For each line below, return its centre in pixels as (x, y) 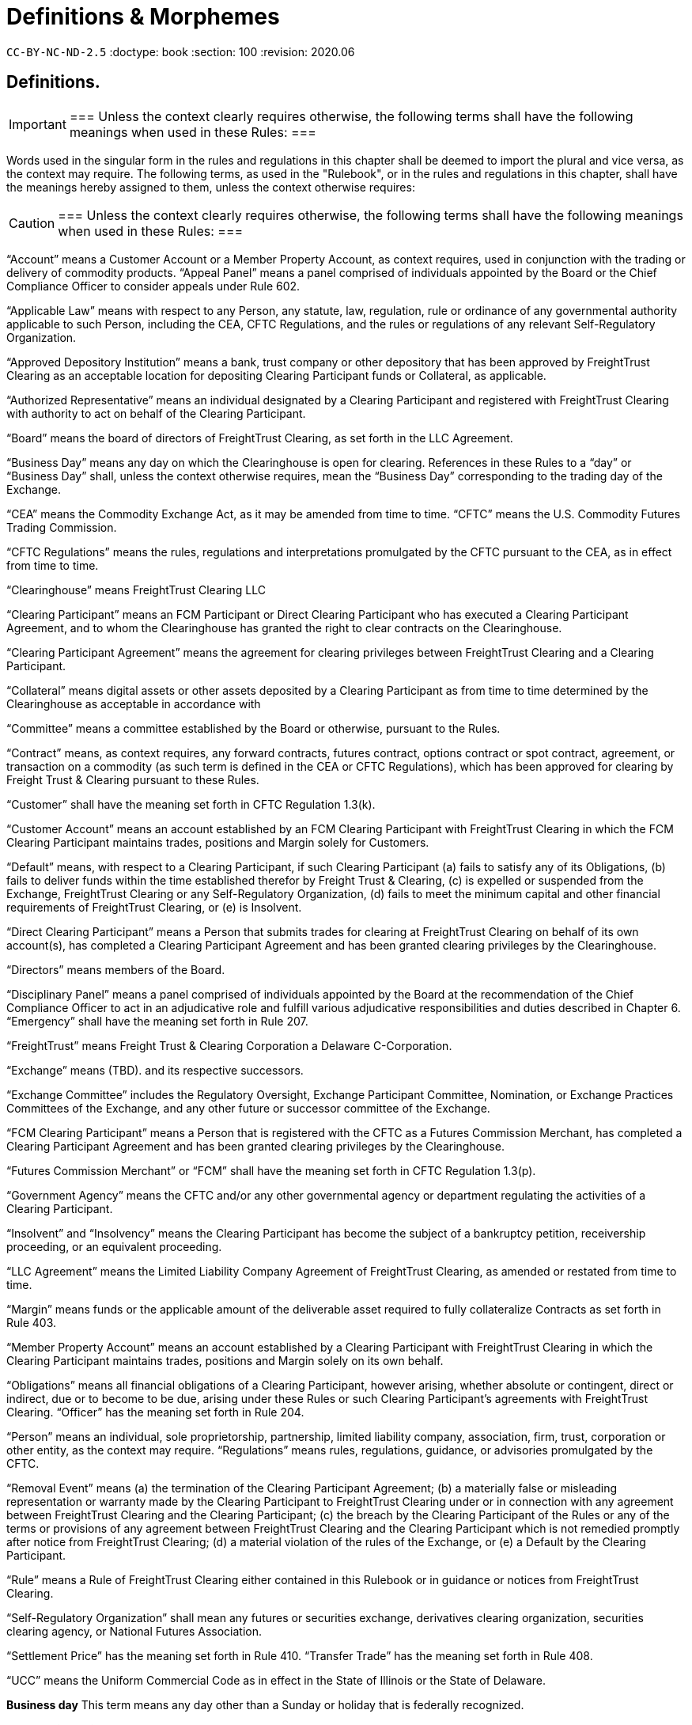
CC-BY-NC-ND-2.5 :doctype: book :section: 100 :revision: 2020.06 (181, 51)
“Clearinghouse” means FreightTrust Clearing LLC (136, 590)
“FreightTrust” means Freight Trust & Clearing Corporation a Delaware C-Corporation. (229, 1045)
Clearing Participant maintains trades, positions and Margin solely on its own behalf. (225, 1360)
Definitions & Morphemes (143, 17)
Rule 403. (32, 1322)
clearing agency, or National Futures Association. (134, 1631)
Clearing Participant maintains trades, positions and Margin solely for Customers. (218, 842)
